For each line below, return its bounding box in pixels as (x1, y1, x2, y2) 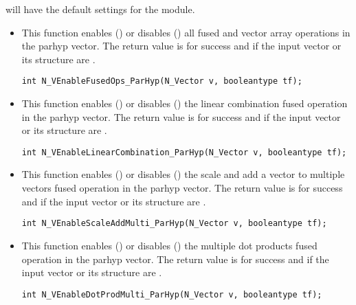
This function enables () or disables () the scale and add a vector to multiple (21, 167, 345, 181)
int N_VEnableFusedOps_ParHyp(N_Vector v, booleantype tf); (21, 76, 302, 87)
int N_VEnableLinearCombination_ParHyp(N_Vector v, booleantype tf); (21, 147, 347, 157)
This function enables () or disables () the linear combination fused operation (21, 96, 348, 111)
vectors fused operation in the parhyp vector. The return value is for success (21, 181, 343, 195)
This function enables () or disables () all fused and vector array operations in (21, 25, 351, 39)
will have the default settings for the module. (5, 2, 195, 16)
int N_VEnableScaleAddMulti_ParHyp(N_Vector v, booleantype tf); (21, 218, 327, 229)
